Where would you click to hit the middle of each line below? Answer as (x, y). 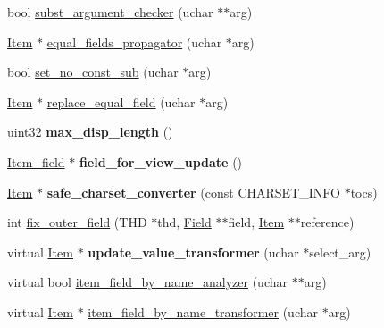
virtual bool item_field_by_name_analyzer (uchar (148, 282)
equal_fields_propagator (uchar (134, 42)
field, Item (256, 222)
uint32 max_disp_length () (90, 132)
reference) (327, 222)
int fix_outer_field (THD (77, 222)
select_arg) (340, 252)
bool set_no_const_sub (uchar (93, 72)
